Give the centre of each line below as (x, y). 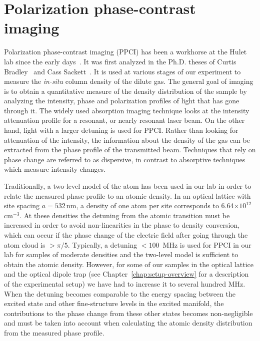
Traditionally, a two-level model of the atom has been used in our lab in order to (128, 186)
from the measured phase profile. (54, 332)
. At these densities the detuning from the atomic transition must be (125, 215)
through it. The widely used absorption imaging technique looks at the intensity (127, 110)
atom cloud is (25, 244)
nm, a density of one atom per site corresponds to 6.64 (150, 205)
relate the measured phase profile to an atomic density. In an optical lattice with (127, 195)
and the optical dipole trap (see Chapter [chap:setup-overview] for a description (126, 274)
